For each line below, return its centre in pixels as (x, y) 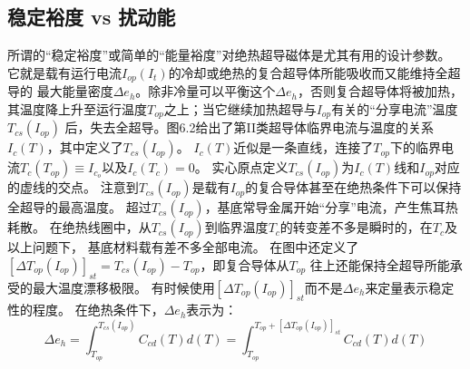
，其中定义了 (85, 147)
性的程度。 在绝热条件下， (86, 310)
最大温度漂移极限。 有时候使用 (123, 287)
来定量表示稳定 (410, 287)
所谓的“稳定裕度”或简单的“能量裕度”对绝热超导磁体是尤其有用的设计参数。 (229, 55)
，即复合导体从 (245, 264)
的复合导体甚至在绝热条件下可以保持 (353, 187)
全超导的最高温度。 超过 (79, 207)
